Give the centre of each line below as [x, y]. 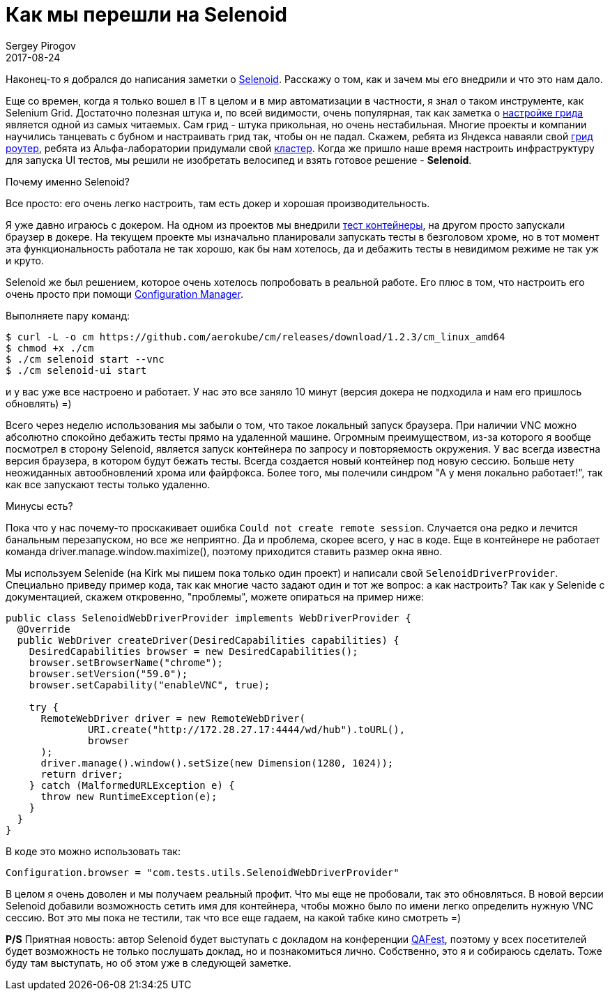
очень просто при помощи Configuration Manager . [124, 294]
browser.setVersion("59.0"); [108, 673]
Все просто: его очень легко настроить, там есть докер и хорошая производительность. [218, 203]
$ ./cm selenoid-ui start [76, 370]
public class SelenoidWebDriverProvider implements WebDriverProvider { [208, 618]
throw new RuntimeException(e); [129, 796]
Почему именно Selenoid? [68, 181]
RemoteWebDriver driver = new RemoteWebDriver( [173, 718]
